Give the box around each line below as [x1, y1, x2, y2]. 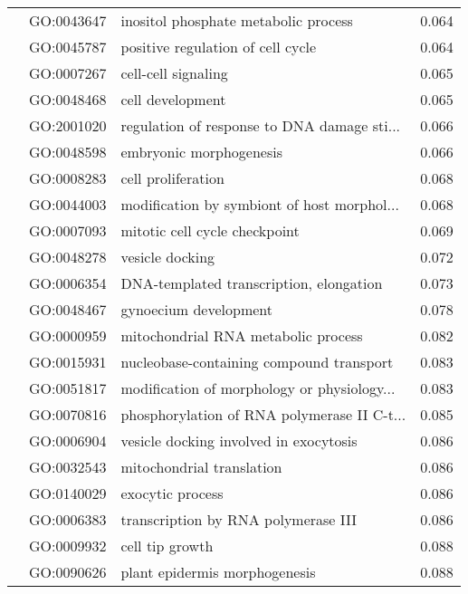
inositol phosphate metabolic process [120, 10, 353, 31]
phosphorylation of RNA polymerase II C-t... [120, 404, 406, 425]
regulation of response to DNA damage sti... [120, 115, 401, 136]
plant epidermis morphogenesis [120, 561, 316, 582]
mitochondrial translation [120, 456, 282, 477]
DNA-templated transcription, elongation [120, 273, 383, 293]
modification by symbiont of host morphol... [120, 194, 399, 215]
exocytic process [120, 483, 224, 503]
